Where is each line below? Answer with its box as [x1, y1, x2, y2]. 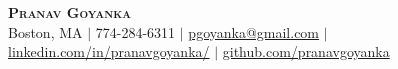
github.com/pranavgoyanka [222, 41, 390, 62]
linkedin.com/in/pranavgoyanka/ [8, 41, 210, 62]
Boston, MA [8, 21, 83, 42]
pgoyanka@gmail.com [188, 21, 320, 42]
